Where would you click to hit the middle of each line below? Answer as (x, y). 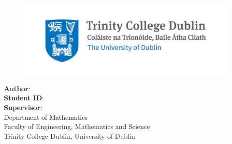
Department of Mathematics (46, 117)
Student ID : (24, 98)
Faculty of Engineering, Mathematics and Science (77, 126)
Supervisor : (23, 107)
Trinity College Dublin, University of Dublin (70, 136)
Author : (17, 88)
